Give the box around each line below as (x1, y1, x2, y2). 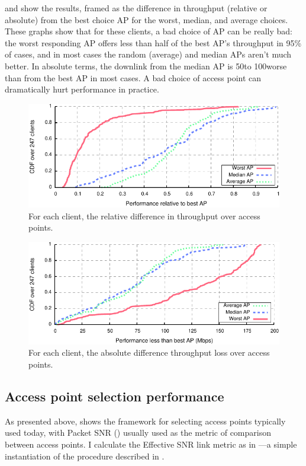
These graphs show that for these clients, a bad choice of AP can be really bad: (5, 25, 292, 37)
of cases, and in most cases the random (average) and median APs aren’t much (5, 48, 292, 60)
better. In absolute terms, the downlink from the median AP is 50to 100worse (5, 59, 287, 72)
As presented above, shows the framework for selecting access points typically (5, 414, 286, 427)
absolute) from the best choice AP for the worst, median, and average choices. (5, 13, 288, 25)
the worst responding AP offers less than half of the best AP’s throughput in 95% (5, 36, 302, 49)
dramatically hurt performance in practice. (5, 83, 159, 95)
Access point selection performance (5, 387, 224, 405)
